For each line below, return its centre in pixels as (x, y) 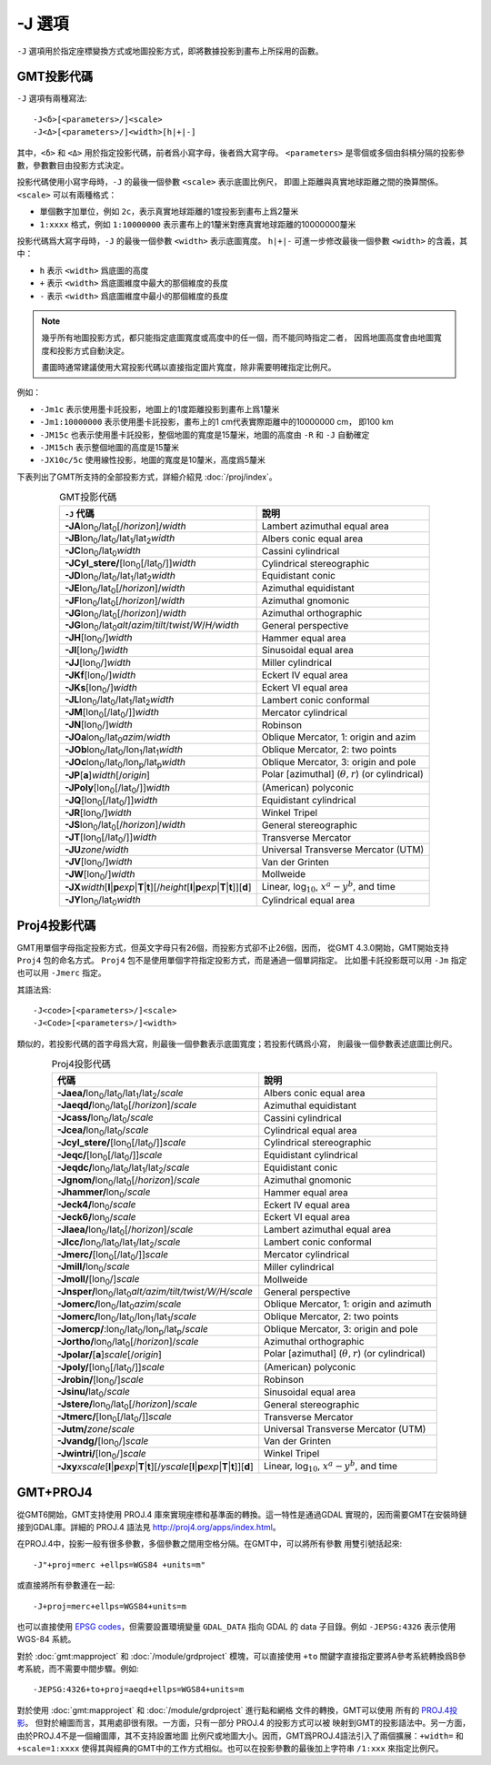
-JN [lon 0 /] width (99, 726)
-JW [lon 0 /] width (100, 875)
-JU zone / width (97, 850)
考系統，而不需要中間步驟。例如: (78, 1669)
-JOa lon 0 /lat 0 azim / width (118, 738)
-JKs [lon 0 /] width (101, 688)
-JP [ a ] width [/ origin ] (107, 775)
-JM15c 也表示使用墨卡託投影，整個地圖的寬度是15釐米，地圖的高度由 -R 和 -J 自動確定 (205, 434)
